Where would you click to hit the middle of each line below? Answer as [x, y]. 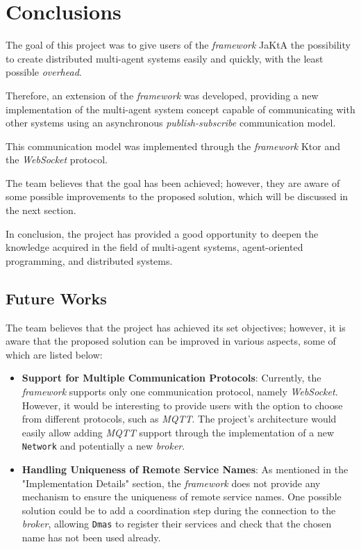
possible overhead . [44, 72]
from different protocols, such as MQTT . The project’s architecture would [179, 419]
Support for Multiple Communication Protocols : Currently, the [171, 378]
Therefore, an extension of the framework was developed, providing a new [162, 95]
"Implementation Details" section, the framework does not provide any [171, 483]
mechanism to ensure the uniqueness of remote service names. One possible [182, 497]
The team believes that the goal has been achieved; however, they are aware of [173, 182]
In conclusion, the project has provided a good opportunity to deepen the [162, 233]
